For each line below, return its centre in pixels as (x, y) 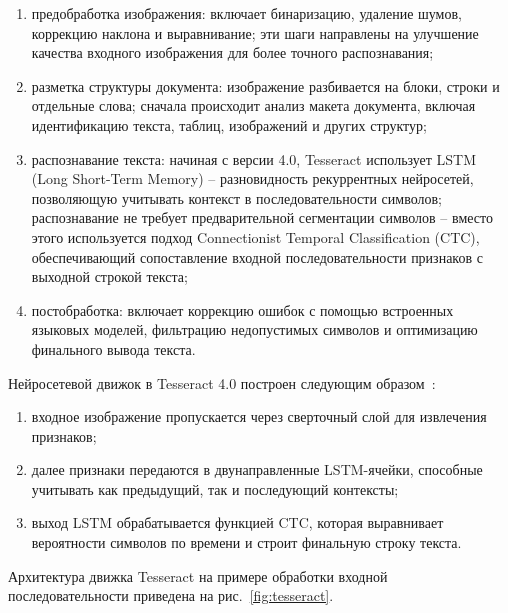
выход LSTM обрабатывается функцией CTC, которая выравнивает (237, 522)
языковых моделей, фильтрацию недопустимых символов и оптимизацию (254, 329)
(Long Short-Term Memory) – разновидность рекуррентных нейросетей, (252, 178)
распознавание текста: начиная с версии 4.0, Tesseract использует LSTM (254, 158)
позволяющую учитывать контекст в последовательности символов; (236, 197)
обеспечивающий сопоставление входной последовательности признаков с (257, 256)
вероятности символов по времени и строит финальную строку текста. (246, 542)
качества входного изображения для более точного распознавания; (232, 52)
